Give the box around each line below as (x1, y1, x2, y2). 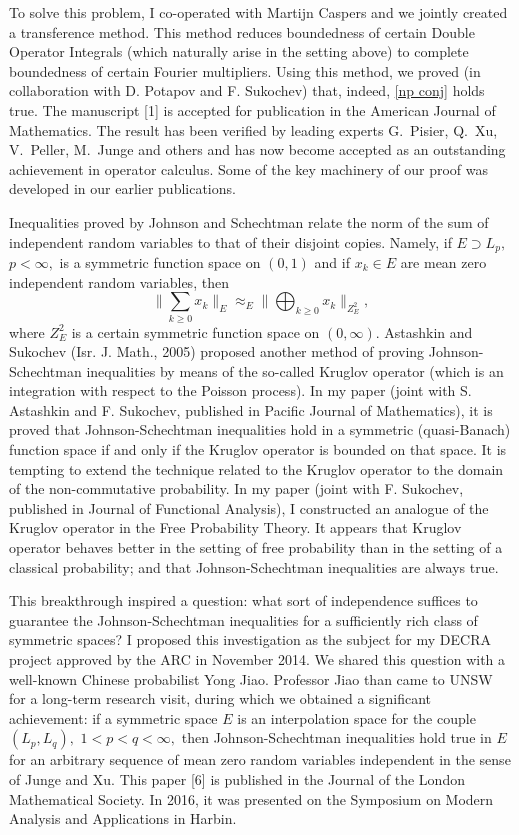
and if (314, 251, 350, 272)
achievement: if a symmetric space (9, 707, 218, 728)
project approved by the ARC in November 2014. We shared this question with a (9, 649, 506, 669)
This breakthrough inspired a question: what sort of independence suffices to (9, 590, 478, 611)
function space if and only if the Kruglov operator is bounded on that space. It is (9, 439, 507, 460)
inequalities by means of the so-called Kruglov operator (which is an (86, 360, 504, 381)
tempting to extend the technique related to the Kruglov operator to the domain (9, 458, 504, 479)
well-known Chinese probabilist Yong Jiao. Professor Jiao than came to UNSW (9, 668, 493, 689)
